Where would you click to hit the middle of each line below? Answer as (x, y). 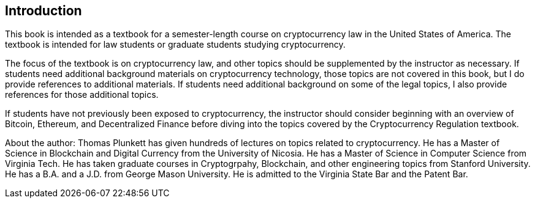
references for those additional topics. (82, 95)
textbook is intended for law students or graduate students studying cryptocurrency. (175, 45)
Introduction (44, 11)
